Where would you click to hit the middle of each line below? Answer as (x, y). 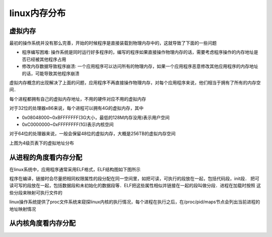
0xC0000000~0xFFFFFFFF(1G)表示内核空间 (68, 124)
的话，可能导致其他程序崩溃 (51, 73)
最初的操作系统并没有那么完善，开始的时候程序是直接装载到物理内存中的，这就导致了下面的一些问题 (113, 43)
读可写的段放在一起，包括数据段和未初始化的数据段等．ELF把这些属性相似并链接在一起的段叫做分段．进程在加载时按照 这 (135, 186)
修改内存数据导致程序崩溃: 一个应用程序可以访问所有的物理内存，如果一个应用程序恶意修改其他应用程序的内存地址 (140, 66)
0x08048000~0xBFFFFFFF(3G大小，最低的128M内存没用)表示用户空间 (96, 117)
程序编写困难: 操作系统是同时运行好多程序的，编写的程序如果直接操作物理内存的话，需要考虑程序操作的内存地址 (138, 52)
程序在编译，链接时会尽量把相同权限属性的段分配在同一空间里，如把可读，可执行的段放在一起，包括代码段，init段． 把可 (134, 179)
